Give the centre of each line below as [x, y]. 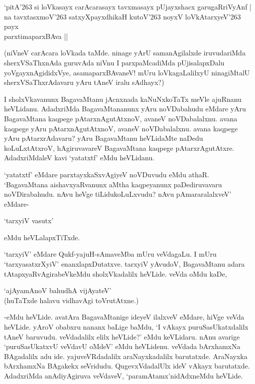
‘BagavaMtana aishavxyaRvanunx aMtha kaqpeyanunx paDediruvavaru [113, 184]
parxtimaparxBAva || [36, 36]
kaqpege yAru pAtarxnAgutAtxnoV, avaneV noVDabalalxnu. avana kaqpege [121, 128]
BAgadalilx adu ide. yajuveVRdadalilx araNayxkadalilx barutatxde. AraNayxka [126, 356]
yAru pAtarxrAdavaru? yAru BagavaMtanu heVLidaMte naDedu [104, 138]
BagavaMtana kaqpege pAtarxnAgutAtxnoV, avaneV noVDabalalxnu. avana [121, 118]
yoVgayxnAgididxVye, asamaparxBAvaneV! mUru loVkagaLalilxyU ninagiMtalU [127, 72]
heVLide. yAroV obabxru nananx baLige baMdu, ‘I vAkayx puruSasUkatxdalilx [126, 327]
